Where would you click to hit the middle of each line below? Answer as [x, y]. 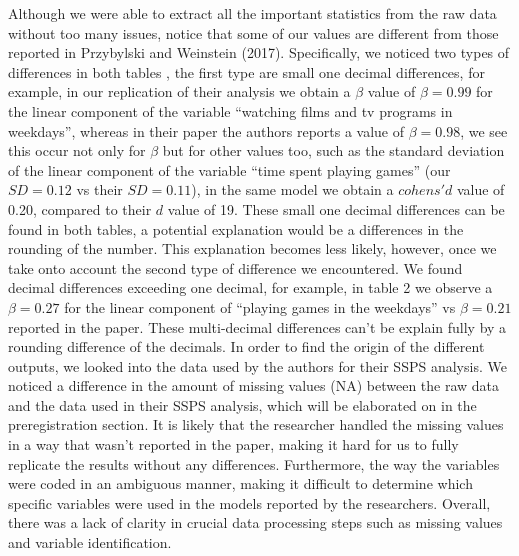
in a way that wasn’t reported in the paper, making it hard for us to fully [233, 444]
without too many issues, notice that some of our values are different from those [253, 32]
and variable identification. [90, 542]
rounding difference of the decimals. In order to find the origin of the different [246, 346]
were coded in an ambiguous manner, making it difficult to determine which [240, 483]
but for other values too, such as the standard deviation [333, 150]
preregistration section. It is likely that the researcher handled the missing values [256, 424]
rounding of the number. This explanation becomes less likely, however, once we [252, 248]
